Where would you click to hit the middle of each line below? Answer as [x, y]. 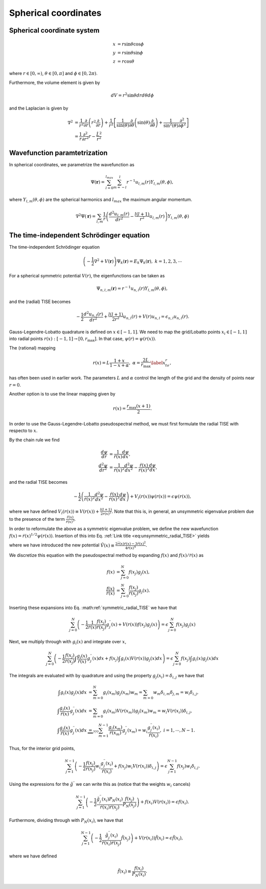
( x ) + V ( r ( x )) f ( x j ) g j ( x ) [134, 625]
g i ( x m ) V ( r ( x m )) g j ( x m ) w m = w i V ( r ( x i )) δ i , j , [147, 711]
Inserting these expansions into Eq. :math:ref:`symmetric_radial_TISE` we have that [93, 608]
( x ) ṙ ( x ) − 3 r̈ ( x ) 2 [133, 543]
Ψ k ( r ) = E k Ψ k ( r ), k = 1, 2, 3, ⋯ [149, 262]
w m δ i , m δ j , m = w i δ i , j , [176, 693]
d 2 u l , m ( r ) [119, 214]
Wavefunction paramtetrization [58, 153]
